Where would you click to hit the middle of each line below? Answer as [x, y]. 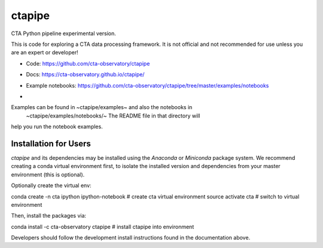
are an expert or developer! [45, 52]
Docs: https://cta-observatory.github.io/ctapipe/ [85, 75]
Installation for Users [51, 143]
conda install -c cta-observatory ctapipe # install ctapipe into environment [103, 227]
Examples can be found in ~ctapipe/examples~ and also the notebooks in [102, 107]
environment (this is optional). [48, 174]
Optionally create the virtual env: [51, 185]
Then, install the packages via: [49, 216]
